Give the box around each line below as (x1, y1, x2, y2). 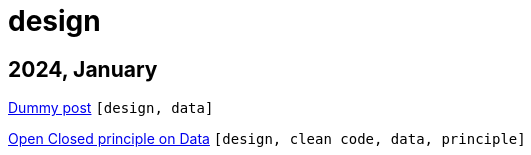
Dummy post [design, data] (8, 99, 214, 117)
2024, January (8, 56, 158, 82)
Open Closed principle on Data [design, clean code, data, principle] (8, 130, 526, 148)
